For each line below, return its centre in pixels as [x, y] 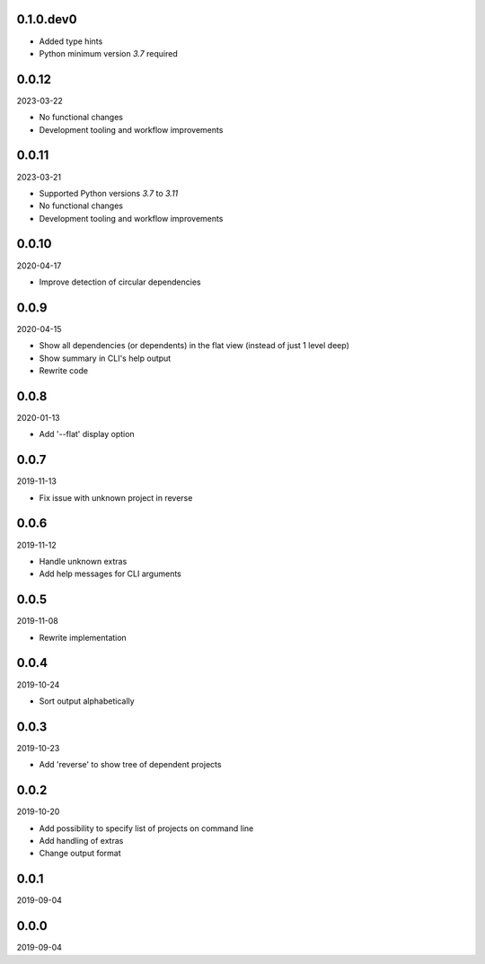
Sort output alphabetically [87, 701]
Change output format [80, 854]
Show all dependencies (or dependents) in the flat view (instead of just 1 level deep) [194, 346]
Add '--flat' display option [87, 434]
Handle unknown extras [83, 561]
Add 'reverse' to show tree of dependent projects [130, 765]
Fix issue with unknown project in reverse [116, 497]
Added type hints [71, 41]
